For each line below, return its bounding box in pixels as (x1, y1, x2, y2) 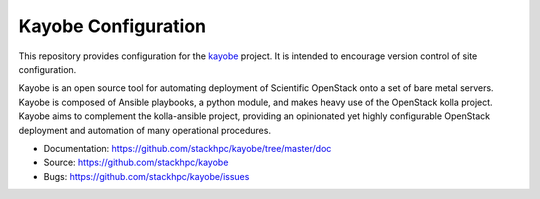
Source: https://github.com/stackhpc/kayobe (43, 156, 229, 169)
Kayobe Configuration (18, 15, 207, 37)
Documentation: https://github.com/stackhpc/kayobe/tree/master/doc (43, 142, 332, 154)
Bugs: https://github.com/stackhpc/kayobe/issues (43, 170, 250, 182)
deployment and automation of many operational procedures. (18, 124, 272, 136)
